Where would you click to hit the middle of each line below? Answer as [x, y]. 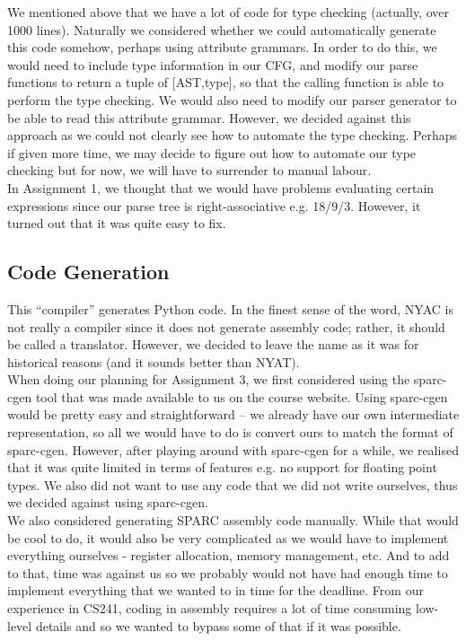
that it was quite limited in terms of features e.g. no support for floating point [222, 467]
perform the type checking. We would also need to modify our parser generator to [232, 99]
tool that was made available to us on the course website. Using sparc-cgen [242, 396]
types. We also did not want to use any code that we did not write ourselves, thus [233, 484]
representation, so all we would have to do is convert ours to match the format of [230, 432]
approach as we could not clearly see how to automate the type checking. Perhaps [232, 135]
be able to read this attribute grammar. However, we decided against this [209, 117]
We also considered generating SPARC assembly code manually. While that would [233, 520]
